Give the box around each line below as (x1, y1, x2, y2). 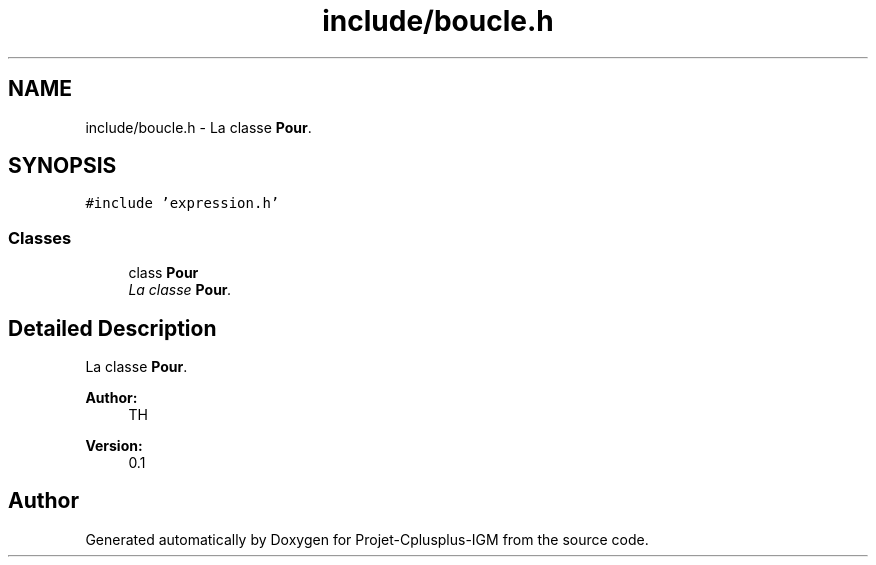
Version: (85, 437, 143, 455)
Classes (8, 227, 72, 248)
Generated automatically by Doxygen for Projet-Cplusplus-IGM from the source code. (85, 530, 649, 548)
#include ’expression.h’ (85, 195, 280, 212)
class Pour (128, 264, 199, 282)
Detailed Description (8, 315, 217, 341)
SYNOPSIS (8, 153, 117, 179)
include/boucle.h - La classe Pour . (85, 118, 312, 136)
